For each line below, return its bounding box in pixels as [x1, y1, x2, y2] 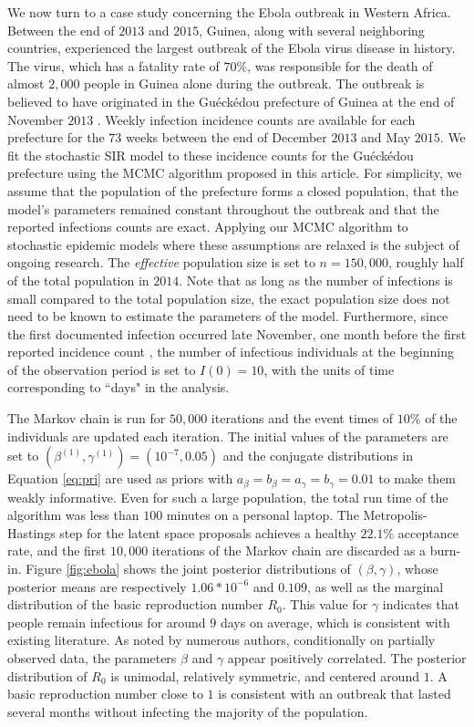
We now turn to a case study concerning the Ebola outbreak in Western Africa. [7, 3, 451, 21]
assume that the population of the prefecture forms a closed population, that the [7, 181, 459, 200]
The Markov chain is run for [7, 409, 166, 428]
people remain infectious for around [7, 612, 206, 631]
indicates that [382, 595, 459, 614]
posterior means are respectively [7, 576, 187, 596]
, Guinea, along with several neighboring [199, 20, 425, 39]
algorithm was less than [7, 505, 139, 524]
